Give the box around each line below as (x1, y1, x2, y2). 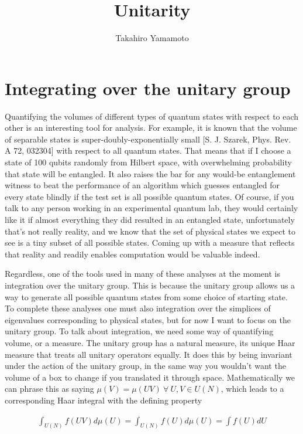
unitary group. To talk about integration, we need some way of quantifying (5, 325, 274, 337)
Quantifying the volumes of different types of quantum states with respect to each (5, 110, 299, 122)
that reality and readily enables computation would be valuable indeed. (5, 247, 260, 260)
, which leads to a (221, 382, 284, 395)
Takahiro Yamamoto (115, 32, 189, 44)
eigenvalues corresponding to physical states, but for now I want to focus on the (5, 313, 291, 325)
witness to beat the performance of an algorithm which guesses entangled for (5, 179, 280, 191)
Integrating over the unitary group (5, 76, 291, 100)
